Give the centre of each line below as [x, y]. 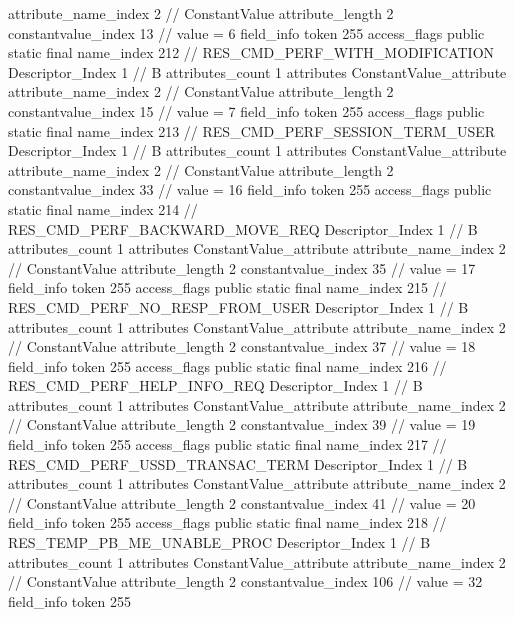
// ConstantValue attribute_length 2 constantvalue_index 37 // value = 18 [242, 346]
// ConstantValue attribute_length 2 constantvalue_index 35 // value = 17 [242, 267]
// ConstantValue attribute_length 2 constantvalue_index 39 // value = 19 [242, 424]
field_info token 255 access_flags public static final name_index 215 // [227, 287]
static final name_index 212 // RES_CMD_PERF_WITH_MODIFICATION [251, 52]
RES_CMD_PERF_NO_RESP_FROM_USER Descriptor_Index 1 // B [238, 306]
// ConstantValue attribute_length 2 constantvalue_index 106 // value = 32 [245, 581]
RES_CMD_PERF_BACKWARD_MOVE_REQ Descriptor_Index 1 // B [243, 228]
